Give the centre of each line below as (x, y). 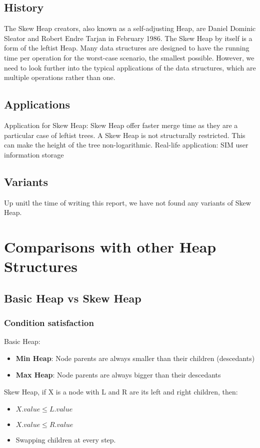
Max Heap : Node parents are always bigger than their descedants (118, 375)
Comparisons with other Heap (110, 246)
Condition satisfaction (49, 322)
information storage (34, 154)
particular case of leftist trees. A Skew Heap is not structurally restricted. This (125, 135)
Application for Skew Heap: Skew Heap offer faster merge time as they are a (121, 125)
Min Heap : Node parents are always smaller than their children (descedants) (135, 358)
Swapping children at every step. (66, 439)
